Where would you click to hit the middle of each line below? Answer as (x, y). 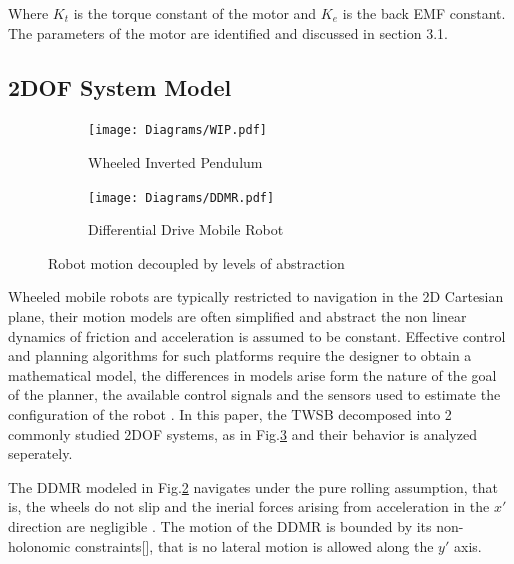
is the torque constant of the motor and (195, 13)
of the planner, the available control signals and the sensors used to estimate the (254, 394)
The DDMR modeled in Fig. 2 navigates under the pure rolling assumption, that (253, 486)
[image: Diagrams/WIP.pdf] (177, 130)
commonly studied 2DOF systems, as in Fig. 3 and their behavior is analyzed (242, 433)
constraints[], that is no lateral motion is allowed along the (254, 545)
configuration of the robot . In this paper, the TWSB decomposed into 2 (230, 414)
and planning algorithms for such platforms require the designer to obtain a (240, 355)
